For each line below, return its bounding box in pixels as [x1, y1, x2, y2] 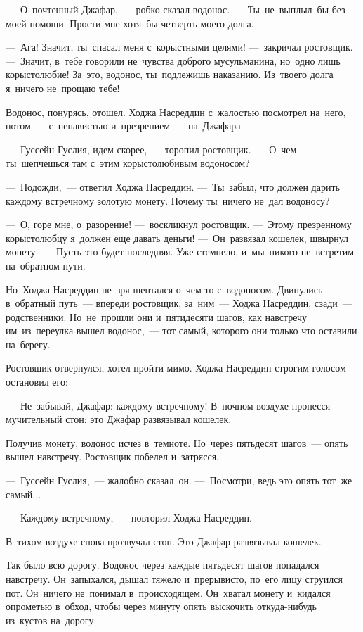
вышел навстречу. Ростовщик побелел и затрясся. [6, 449, 219, 464]
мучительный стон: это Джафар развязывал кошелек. [6, 412, 232, 426]
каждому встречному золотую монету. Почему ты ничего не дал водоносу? [6, 193, 330, 208]
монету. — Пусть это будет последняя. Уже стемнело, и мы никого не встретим [6, 244, 355, 259]
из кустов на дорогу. [6, 612, 97, 627]
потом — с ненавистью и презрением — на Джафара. [6, 118, 244, 133]
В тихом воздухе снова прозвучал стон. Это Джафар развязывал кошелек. [6, 533, 322, 548]
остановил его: [6, 374, 68, 389]
